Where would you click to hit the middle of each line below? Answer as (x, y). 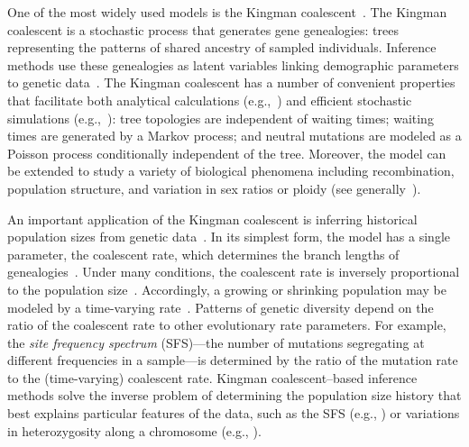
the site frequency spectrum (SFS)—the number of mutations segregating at (216, 342)
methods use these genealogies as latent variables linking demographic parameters (233, 64)
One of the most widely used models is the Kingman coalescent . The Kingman (227, 12)
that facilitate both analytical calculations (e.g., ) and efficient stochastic (210, 100)
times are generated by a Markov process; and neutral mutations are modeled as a (234, 136)
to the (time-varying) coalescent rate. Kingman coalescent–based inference (212, 377)
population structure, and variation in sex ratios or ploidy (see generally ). (214, 188)
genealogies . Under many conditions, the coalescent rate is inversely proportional (234, 272)
